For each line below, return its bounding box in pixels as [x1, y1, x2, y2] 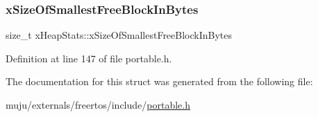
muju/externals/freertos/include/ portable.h [6, 98, 190, 111]
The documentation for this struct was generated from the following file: [6, 74, 313, 89]
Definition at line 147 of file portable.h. [6, 51, 172, 65]
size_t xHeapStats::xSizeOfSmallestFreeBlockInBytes [6, 28, 233, 42]
